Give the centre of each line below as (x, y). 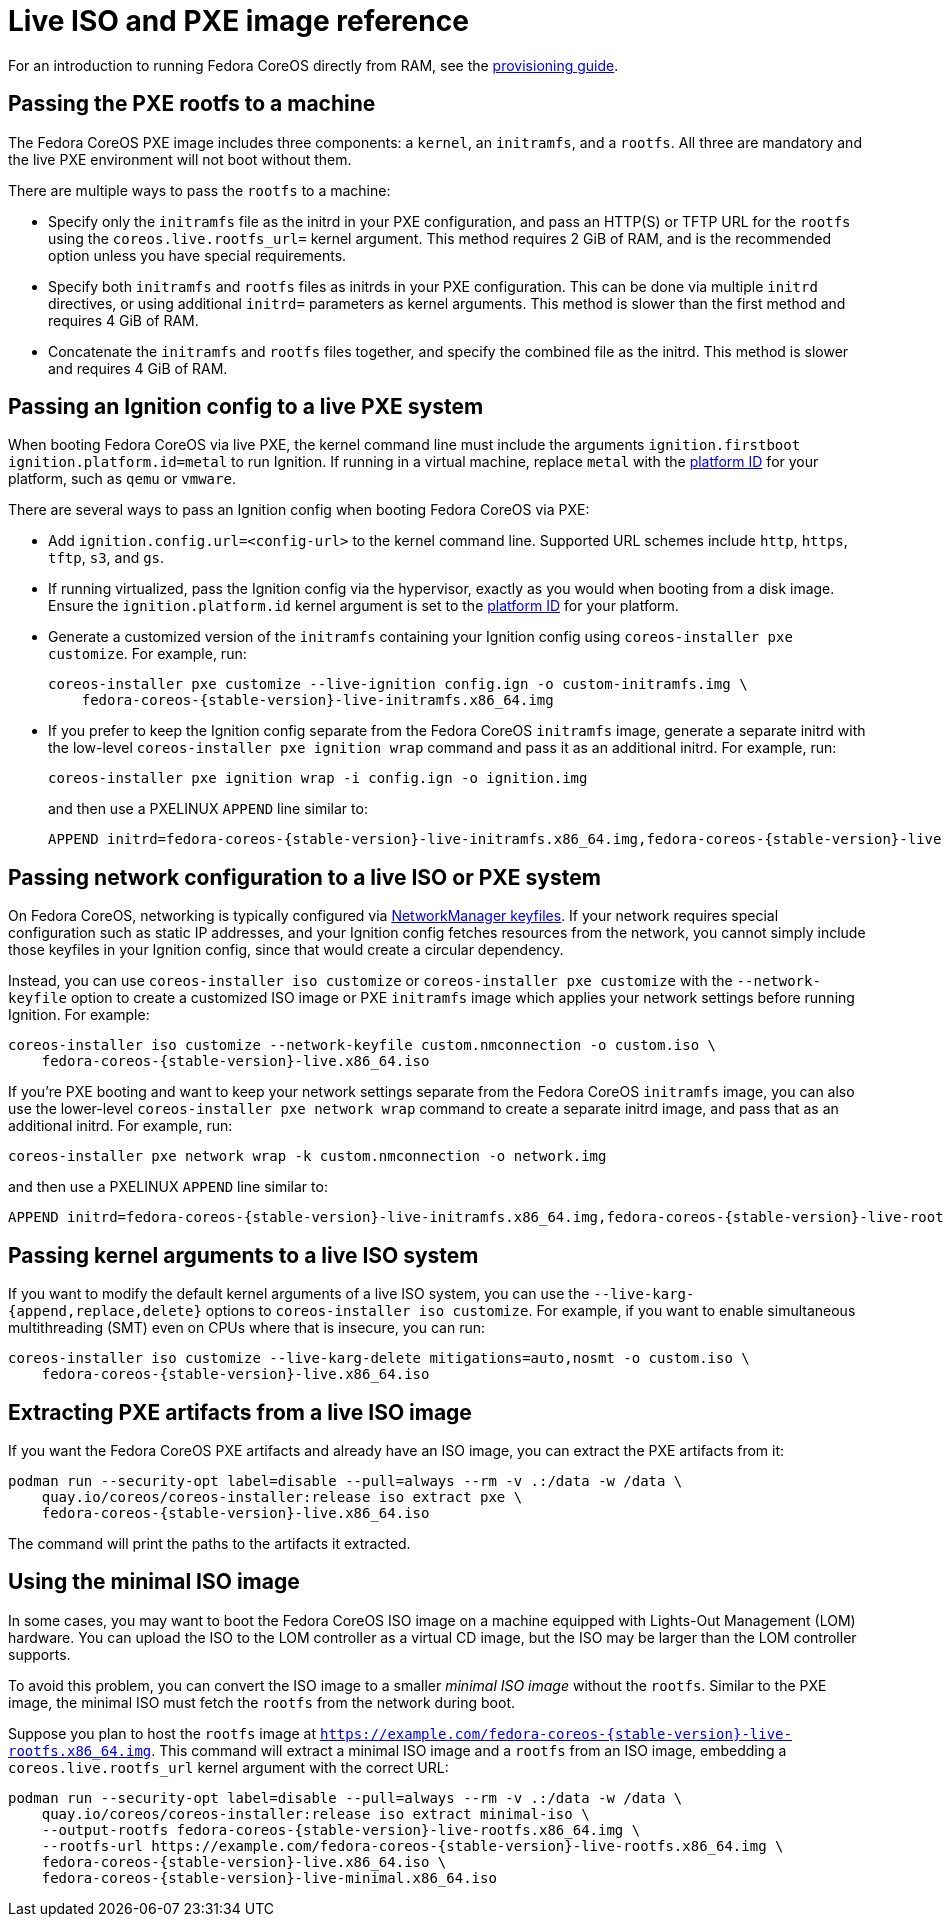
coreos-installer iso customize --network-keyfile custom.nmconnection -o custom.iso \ (362, 1045)
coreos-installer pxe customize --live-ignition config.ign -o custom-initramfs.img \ (398, 684)
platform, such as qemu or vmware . (122, 479)
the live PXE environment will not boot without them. (180, 159)
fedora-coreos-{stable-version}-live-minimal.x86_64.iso (269, 1877)
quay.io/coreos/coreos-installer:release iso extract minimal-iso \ (315, 1813)
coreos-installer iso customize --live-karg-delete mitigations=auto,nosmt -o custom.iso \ (379, 1358)
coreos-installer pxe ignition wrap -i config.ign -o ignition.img (318, 778)
